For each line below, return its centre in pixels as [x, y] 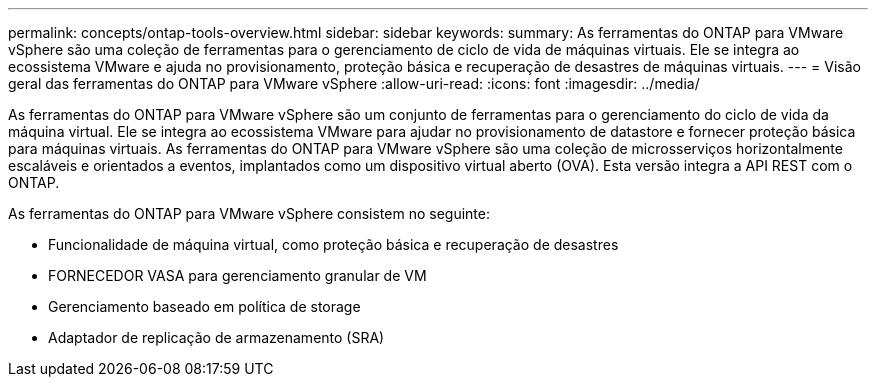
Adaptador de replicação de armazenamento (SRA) [216, 337]
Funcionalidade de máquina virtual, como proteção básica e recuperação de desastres [333, 244]
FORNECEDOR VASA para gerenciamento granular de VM [237, 275]
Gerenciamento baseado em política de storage [204, 306]
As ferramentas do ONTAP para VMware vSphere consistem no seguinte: [249, 213]
